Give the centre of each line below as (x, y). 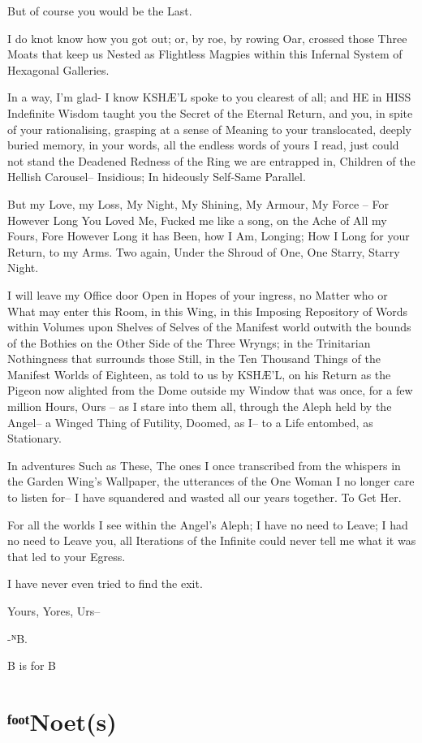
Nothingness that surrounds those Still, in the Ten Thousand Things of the (194, 359)
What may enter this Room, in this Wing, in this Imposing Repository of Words (207, 311)
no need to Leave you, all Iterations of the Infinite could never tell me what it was (212, 540)
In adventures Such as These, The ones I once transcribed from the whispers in (204, 465)
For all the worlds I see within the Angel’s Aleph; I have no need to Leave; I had (208, 524)
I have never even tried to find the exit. (105, 583)
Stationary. (34, 438)
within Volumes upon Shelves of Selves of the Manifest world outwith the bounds (209, 327)
